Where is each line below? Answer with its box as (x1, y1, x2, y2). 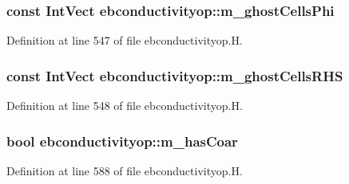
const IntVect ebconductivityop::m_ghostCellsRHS (6, 65, 343, 85)
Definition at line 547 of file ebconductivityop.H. (6, 32, 243, 49)
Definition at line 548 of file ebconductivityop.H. (6, 97, 243, 114)
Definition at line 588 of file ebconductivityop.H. (6, 162, 243, 178)
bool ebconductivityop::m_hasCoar (6, 131, 238, 151)
